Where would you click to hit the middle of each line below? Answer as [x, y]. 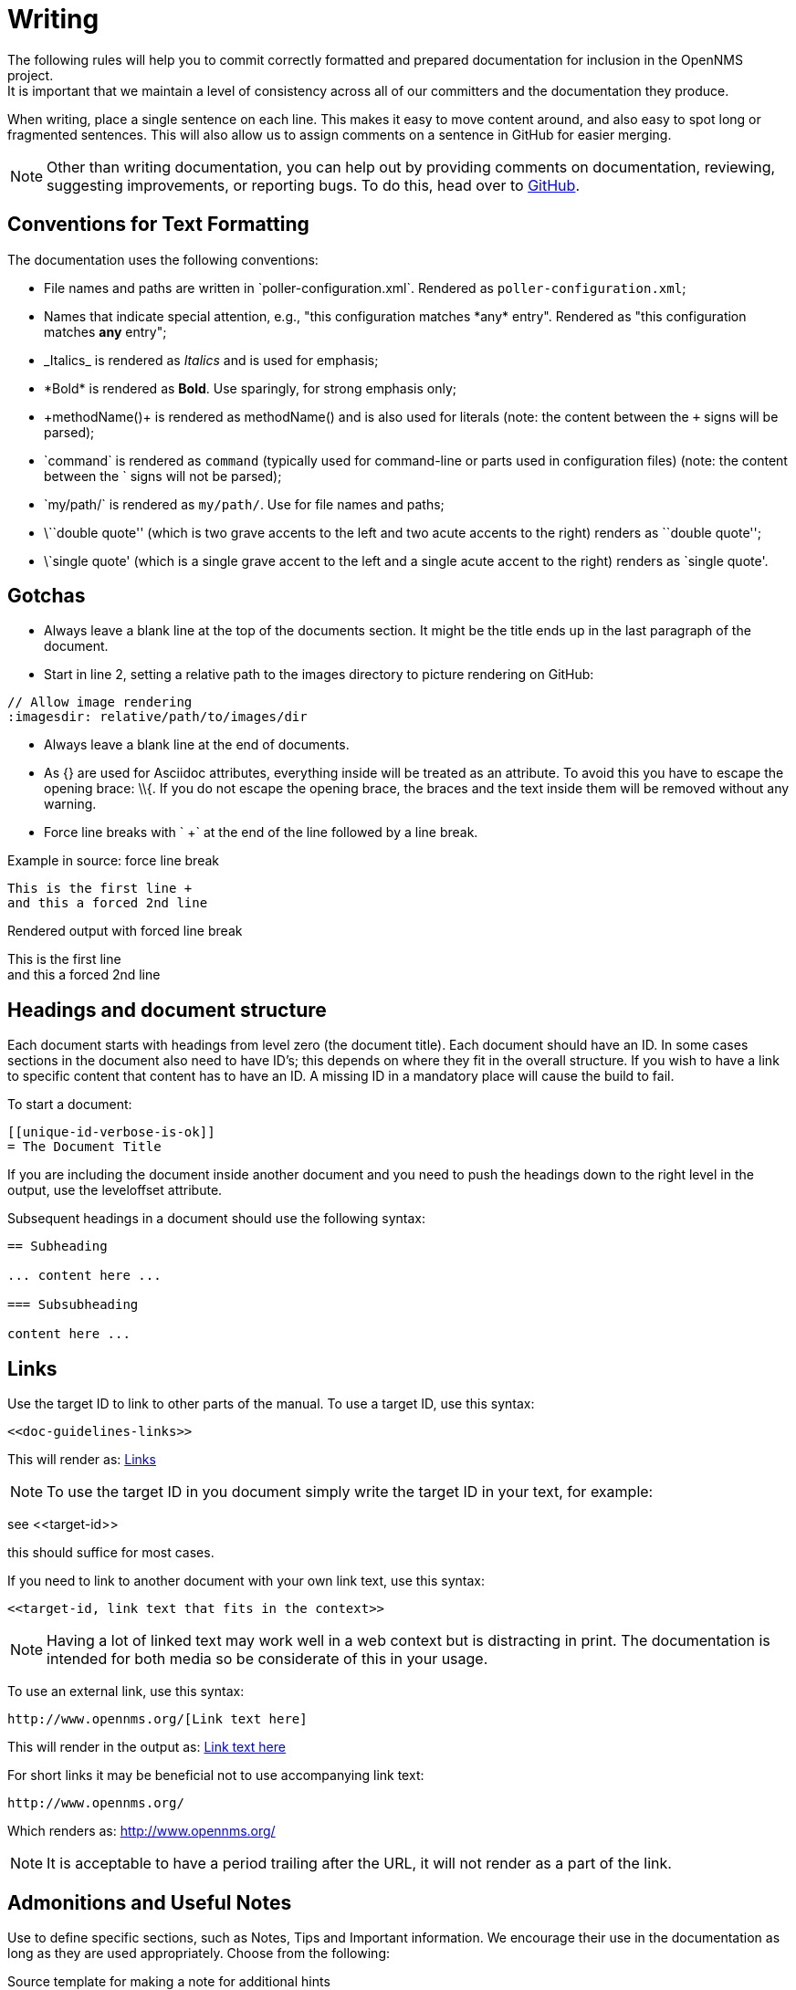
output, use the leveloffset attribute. [115, 1190]
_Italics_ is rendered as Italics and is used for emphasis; [211, 360]
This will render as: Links [82, 1460]
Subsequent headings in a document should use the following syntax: [217, 1219]
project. [31, 75]
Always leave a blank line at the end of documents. [197, 745]
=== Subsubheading [73, 1305]
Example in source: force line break [113, 861]
